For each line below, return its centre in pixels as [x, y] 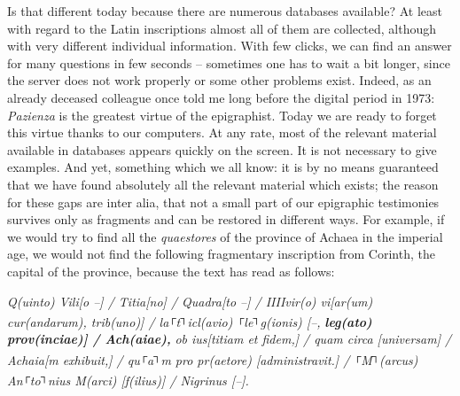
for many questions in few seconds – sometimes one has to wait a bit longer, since [229, 62]
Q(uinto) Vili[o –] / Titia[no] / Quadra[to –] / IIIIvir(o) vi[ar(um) [190, 301]
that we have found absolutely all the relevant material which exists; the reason [223, 184]
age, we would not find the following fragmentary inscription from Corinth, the [221, 254]
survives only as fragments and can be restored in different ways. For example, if [226, 219]
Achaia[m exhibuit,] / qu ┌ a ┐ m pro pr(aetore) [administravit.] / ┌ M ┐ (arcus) [213, 358]
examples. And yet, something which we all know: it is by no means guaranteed [223, 167]
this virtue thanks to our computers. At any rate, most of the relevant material [222, 132]
